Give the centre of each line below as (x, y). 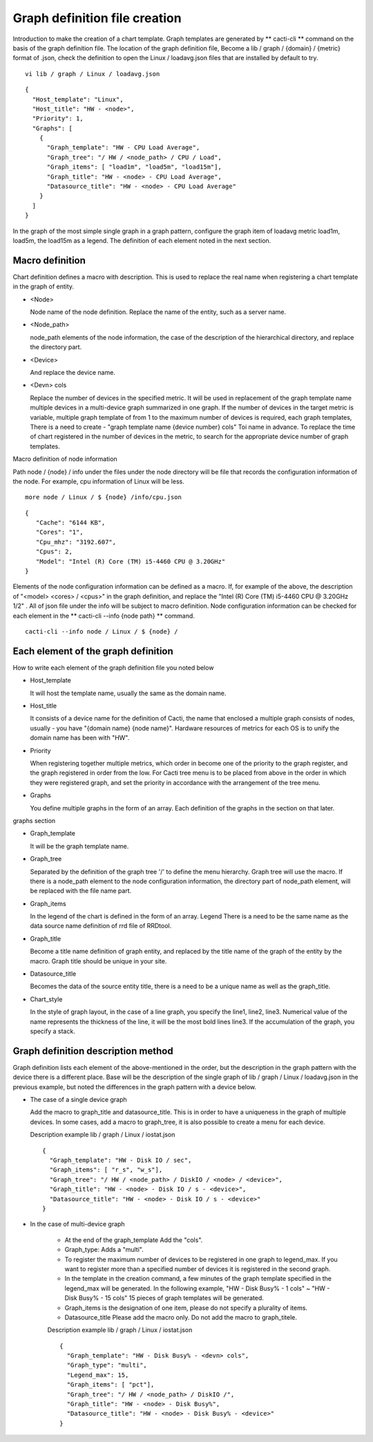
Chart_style (46, 999)
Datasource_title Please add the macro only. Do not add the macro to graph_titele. (181, 1317)
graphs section (34, 820)
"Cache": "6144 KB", (70, 523)
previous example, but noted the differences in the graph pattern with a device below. (135, 1087)
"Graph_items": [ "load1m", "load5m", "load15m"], (134, 167)
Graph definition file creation (97, 18)
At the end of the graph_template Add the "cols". (134, 1240)
